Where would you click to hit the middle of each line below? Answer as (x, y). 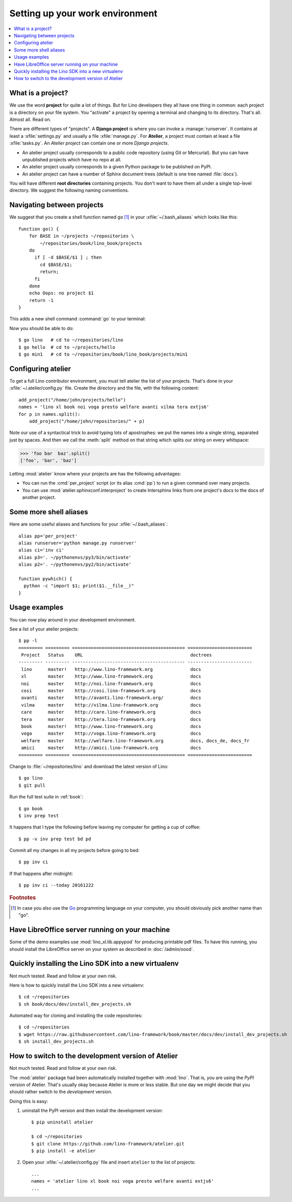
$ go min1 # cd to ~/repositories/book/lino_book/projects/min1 (103, 354)
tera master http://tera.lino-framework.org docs (111, 719)
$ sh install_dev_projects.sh (56, 1042)
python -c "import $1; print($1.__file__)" (79, 586)
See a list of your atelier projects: (44, 629)
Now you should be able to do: (42, 328)
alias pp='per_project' (48, 536)
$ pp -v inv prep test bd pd (55, 839)
